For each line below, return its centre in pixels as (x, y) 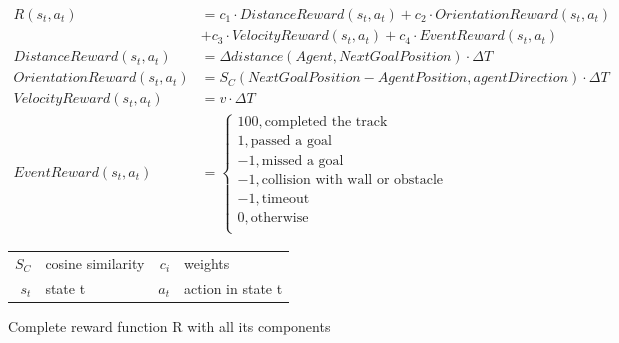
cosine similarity (95, 262)
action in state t (233, 287)
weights (207, 262)
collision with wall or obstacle (352, 179)
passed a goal (291, 141)
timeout (285, 198)
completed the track (326, 122)
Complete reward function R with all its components (169, 325)
